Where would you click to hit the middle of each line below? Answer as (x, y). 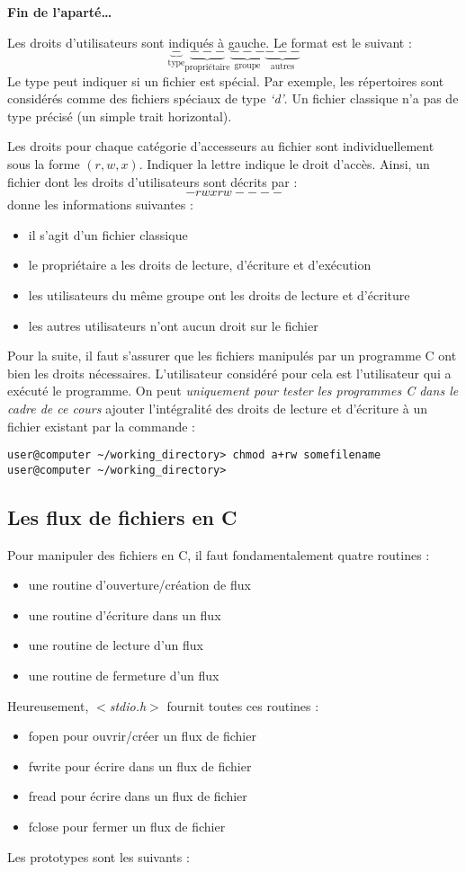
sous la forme (44, 164)
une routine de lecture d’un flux (116, 645)
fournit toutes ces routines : (243, 705)
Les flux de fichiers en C (122, 516)
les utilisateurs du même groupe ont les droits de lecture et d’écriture (219, 294)
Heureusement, (48, 705)
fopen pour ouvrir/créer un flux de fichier (142, 736)
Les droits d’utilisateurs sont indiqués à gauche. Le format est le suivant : (210, 42)
